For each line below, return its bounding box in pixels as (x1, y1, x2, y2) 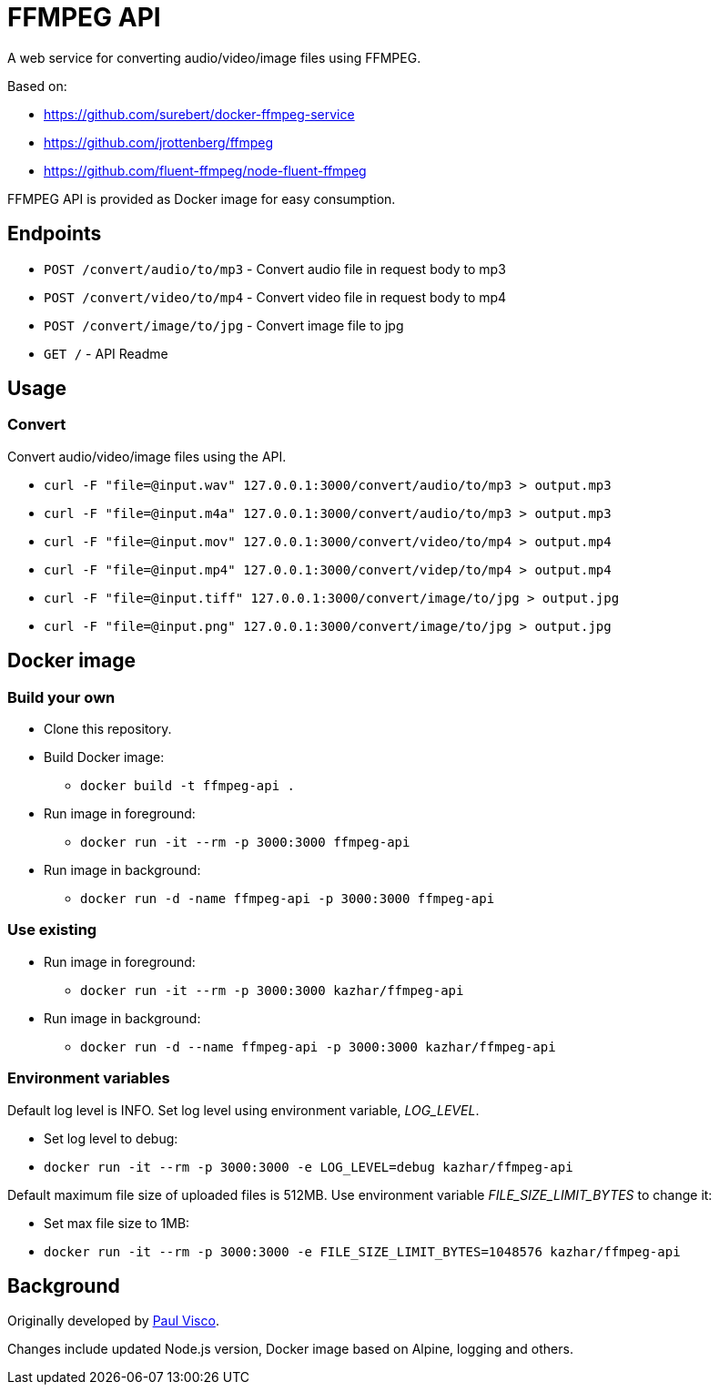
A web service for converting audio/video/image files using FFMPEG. (7, 49, 421, 66)
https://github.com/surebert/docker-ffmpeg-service (44, 106, 355, 122)
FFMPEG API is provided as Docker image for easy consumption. (7, 190, 396, 207)
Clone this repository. (44, 721, 172, 737)
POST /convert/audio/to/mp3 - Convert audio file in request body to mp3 (44, 260, 506, 277)
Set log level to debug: (44, 1130, 178, 1146)
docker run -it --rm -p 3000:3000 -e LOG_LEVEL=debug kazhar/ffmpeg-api (44, 1159, 573, 1174)
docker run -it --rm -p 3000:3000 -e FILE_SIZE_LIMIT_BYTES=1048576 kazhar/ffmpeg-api (44, 1244, 681, 1259)
